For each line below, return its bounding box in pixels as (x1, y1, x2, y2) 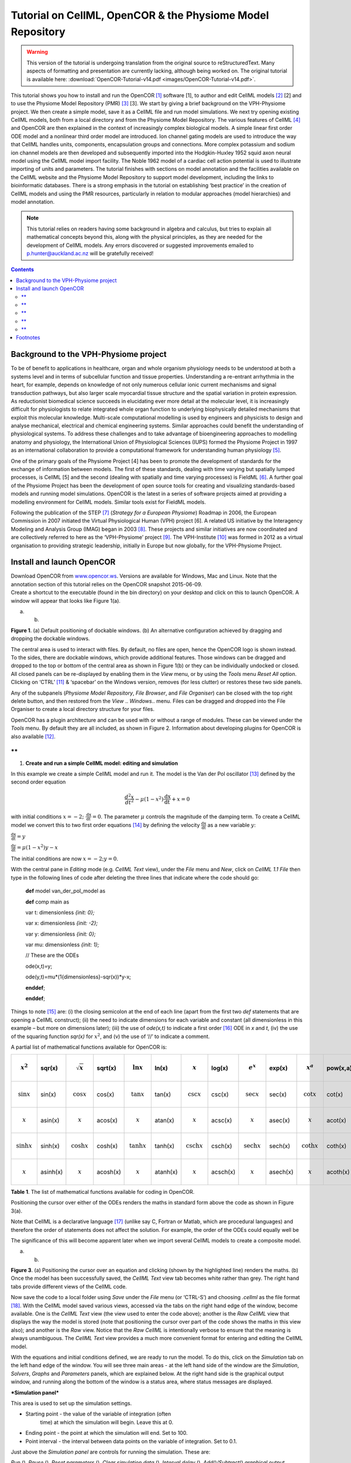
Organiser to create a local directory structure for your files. (11, 706, 155, 713)
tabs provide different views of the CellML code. (11, 1283, 127, 1290)
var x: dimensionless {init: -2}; (25, 919, 98, 927)
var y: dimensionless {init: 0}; (25, 930, 96, 937)
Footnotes (16, 334, 40, 341)
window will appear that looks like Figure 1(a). (11, 597, 121, 604)
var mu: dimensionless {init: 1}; (25, 941, 99, 948)
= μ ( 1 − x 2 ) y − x (16, 843, 58, 851)
